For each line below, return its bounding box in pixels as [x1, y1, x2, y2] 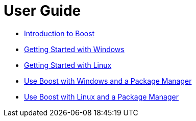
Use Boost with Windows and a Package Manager [24, 76, 192, 85]
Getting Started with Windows [24, 44, 125, 54]
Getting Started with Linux [24, 60, 112, 69]
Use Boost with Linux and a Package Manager [24, 92, 179, 101]
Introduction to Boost [24, 29, 95, 38]
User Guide [4, 2, 81, 19]
